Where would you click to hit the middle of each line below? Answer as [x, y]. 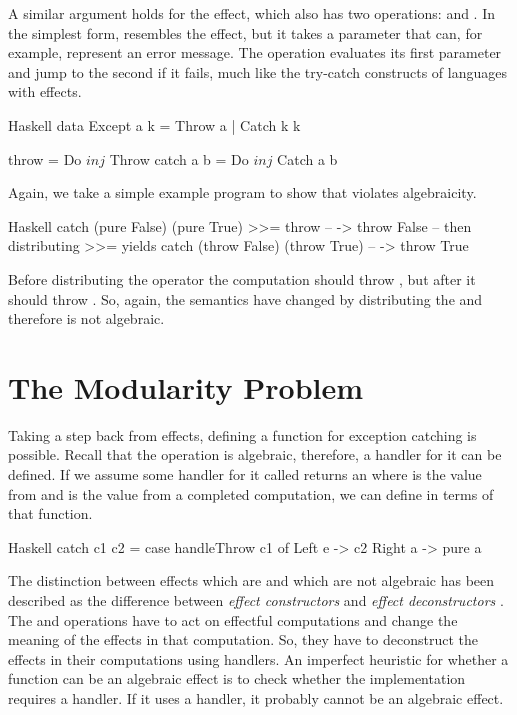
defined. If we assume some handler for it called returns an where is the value [245, 474]
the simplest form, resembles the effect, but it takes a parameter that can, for [245, 32]
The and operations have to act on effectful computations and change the [233, 619]
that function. [50, 513]
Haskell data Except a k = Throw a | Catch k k [154, 124]
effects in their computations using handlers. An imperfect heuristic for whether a [258, 658]
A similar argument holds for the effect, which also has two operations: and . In [252, 13]
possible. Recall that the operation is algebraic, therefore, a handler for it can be [255, 454]
